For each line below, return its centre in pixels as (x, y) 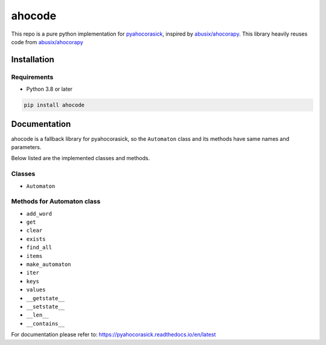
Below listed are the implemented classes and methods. (81, 158)
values (36, 290)
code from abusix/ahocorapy (47, 42)
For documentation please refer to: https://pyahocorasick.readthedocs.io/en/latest (113, 335)
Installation (33, 60)
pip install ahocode (54, 105)
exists (36, 239)
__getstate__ (46, 298)
